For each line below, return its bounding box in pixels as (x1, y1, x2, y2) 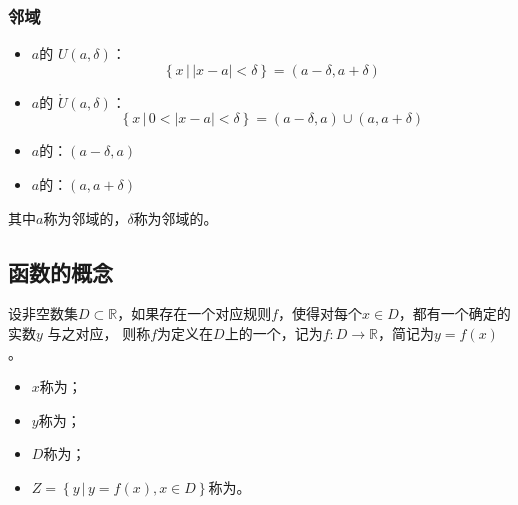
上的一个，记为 (224, 322, 323, 343)
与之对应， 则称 (47, 322, 151, 343)
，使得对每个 (278, 303, 363, 324)
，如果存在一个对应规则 (117, 303, 272, 324)
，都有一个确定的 (398, 303, 511, 324)
